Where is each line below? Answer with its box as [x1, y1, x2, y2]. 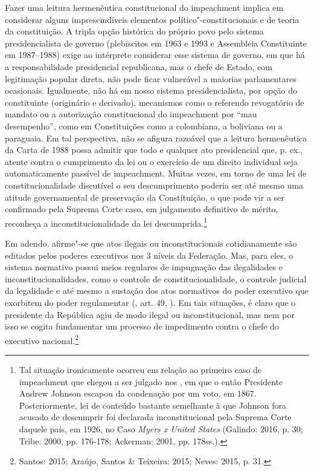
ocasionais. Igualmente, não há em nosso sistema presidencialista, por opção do [5, 84, 298, 97]
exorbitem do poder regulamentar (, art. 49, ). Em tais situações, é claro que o [5, 296, 296, 308]
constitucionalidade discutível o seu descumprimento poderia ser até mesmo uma [5, 178, 304, 191]
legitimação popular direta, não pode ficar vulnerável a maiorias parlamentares [5, 72, 296, 85]
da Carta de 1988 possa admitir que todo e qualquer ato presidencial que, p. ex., [5, 143, 303, 156]
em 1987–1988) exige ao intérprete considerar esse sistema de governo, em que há [5, 48, 305, 61]
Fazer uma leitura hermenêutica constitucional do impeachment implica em [5, 1, 284, 13]
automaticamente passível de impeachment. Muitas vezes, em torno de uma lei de [5, 167, 307, 180]
